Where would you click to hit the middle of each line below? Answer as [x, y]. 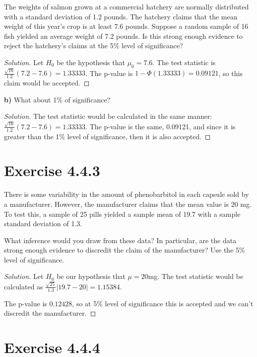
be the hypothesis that [91, 62]
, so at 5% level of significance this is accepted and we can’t [163, 303]
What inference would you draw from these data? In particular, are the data [120, 240]
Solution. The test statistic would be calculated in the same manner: [108, 116]
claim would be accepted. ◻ [47, 83]
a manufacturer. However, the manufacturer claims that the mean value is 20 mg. [128, 204]
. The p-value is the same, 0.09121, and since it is [161, 126]
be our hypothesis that [91, 276]
